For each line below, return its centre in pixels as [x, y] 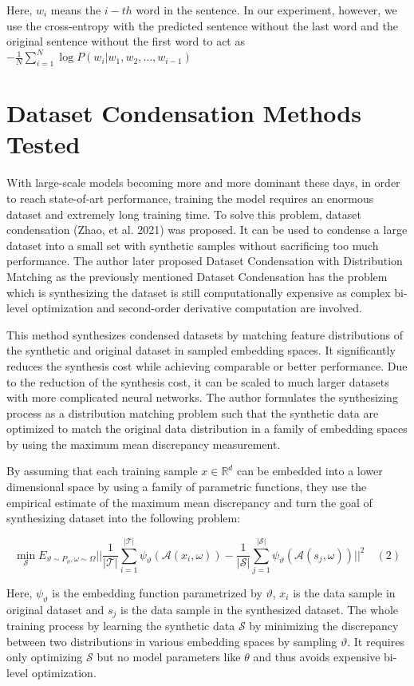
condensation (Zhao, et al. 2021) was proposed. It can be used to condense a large [207, 230]
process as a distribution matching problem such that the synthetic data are [193, 412]
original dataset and [55, 609]
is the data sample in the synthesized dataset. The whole [259, 609]
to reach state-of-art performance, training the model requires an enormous [190, 198]
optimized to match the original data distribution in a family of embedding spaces [207, 428]
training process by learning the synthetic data [121, 626]
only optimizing [45, 657]
